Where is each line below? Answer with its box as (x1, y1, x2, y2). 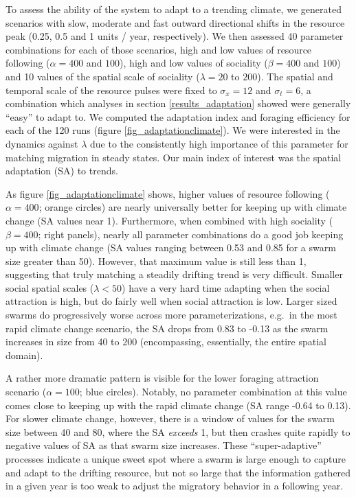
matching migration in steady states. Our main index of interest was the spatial (5, 150, 342, 164)
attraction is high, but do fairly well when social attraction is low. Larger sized (5, 294, 337, 308)
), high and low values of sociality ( (120, 56, 268, 70)
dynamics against (5, 136, 78, 150)
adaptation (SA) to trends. (5, 163, 118, 178)
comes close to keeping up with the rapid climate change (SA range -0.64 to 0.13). (5, 397, 351, 412)
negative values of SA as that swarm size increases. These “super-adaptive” (5, 438, 322, 452)
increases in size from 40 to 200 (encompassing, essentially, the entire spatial (5, 334, 326, 349)
